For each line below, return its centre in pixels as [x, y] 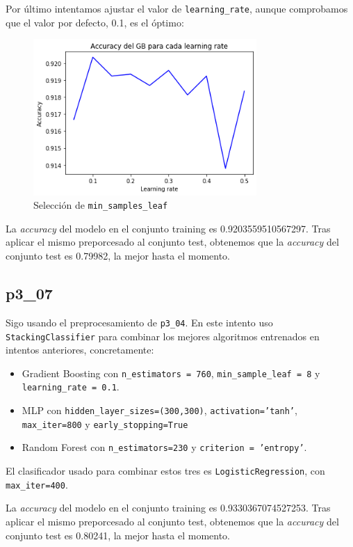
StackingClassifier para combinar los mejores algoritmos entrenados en [163, 336]
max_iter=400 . [37, 484]
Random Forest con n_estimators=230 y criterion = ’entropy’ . [164, 447]
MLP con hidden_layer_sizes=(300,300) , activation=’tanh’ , [159, 410]
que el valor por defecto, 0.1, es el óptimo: [95, 22]
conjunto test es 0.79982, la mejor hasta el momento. [118, 256]
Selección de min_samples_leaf [101, 205]
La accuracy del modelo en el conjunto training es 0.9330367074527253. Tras [168, 508]
